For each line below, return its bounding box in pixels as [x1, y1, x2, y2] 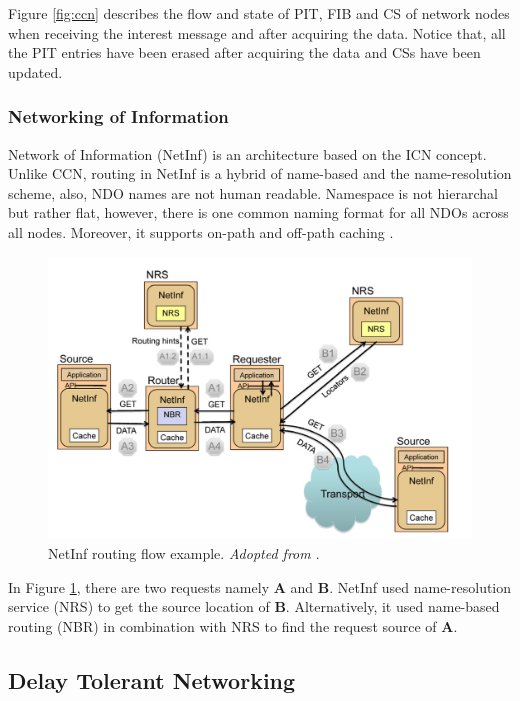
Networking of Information [8, 104, 229, 129]
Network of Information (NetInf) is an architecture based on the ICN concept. [8, 143, 487, 164]
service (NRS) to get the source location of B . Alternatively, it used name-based [8, 596, 500, 617]
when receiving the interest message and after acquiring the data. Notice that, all [8, 22, 506, 43]
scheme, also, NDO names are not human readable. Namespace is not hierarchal [8, 182, 498, 203]
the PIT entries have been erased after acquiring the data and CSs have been [8, 42, 481, 63]
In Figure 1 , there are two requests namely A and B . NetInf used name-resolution [8, 576, 512, 597]
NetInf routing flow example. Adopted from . [48, 542, 320, 563]
